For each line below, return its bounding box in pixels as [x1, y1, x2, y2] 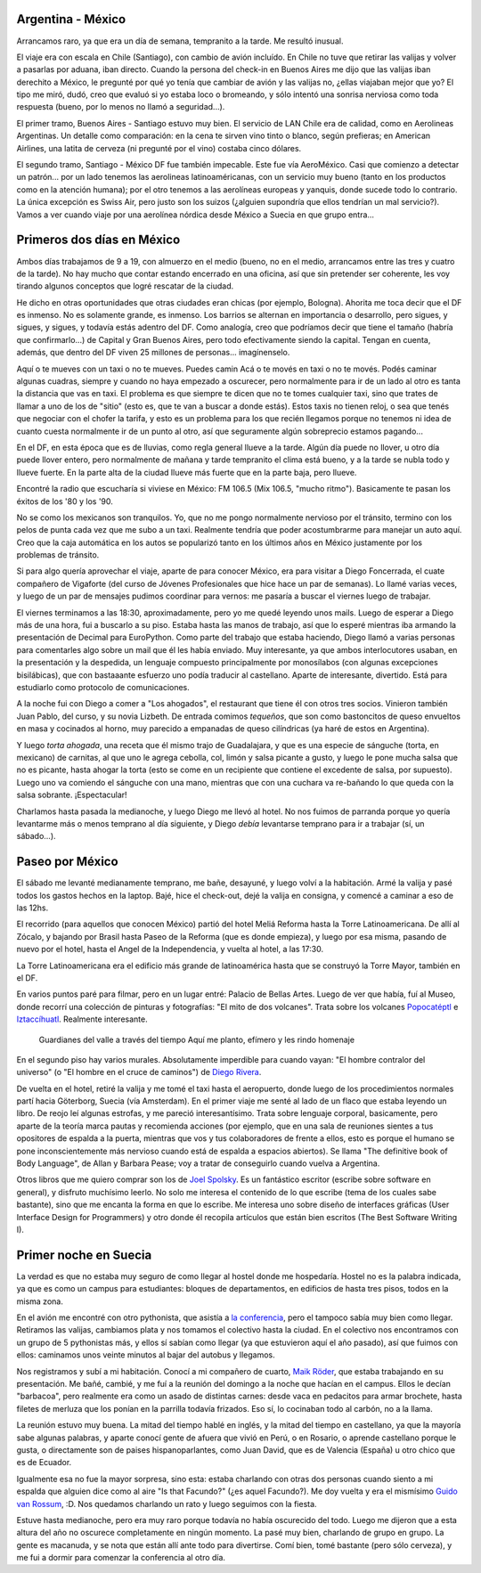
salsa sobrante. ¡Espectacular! [16, 789, 128, 801]
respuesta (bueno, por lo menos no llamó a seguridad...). [16, 102, 225, 112]
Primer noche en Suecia [16, 1247, 152, 1262]
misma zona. [16, 1296, 64, 1307]
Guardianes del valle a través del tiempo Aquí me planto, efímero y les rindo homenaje [38, 1034, 355, 1045]
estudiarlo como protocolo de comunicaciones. [16, 682, 191, 692]
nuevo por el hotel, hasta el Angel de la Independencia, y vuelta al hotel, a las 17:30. [16, 944, 324, 955]
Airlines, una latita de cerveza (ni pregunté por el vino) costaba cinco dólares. [16, 143, 302, 153]
